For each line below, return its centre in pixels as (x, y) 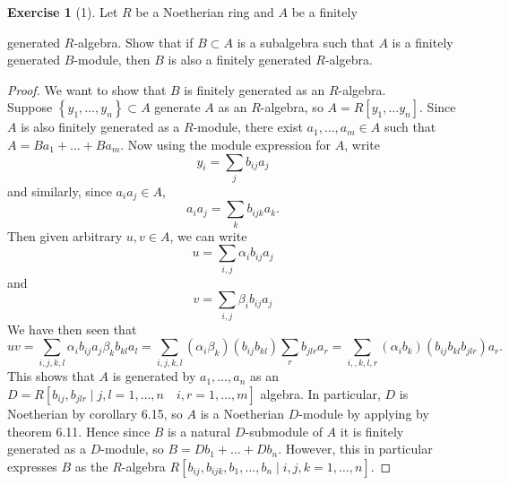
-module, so (132, 449)
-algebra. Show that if (134, 42)
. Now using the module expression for (226, 144)
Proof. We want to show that (87, 89)
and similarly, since (60, 191)
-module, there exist (248, 127)
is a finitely (423, 42)
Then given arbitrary (65, 235)
